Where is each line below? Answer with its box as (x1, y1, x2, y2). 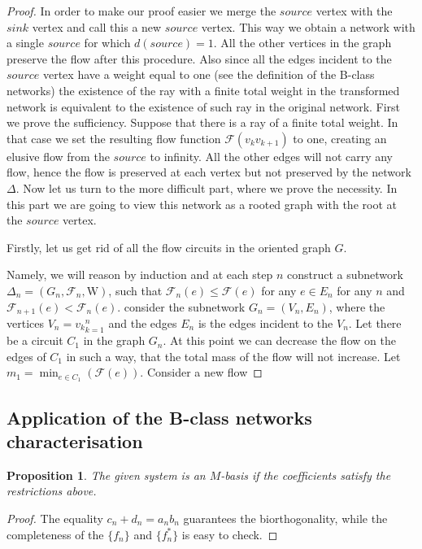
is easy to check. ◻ (181, 525, 278, 542)
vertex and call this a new (32, 18, 162, 35)
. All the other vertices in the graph (213, 34, 392, 51)
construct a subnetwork (286, 266, 403, 283)
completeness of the (7, 525, 104, 542)
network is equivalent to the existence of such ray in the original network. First (7, 98, 401, 115)
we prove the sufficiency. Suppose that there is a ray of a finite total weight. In (7, 114, 398, 131)
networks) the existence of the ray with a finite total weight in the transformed (7, 81, 400, 98)
